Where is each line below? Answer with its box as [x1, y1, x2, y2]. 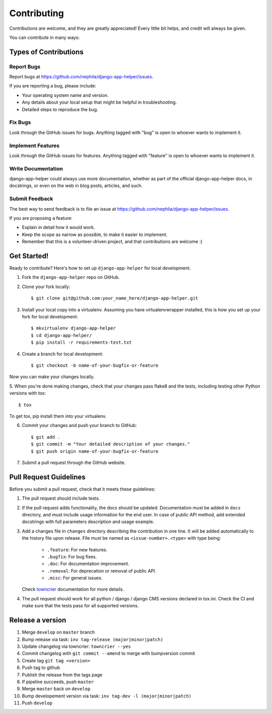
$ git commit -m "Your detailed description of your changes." [31, 441, 190, 447]
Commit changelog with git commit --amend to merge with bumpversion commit [22, 650, 195, 656]
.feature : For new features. [47, 546, 108, 553]
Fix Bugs [9, 119, 31, 126]
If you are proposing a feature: [9, 215, 73, 221]
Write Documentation [9, 165, 63, 172]
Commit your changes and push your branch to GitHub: [22, 422, 137, 429]
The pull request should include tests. [22, 495, 100, 501]
